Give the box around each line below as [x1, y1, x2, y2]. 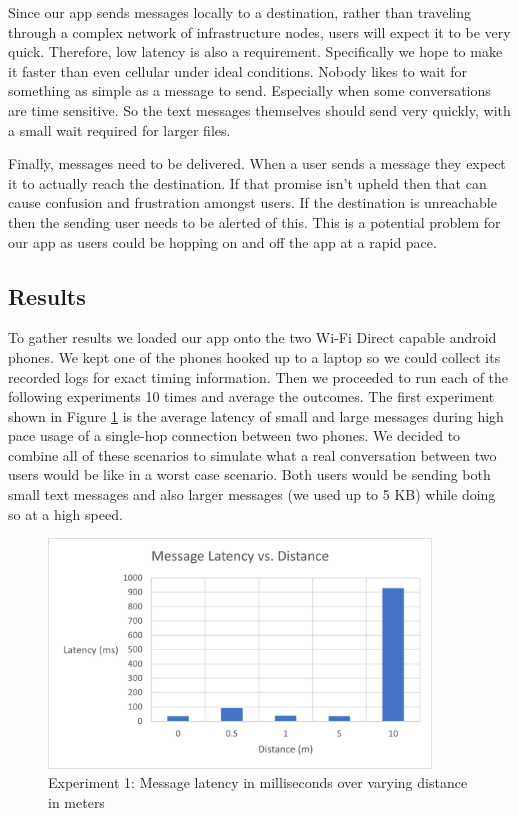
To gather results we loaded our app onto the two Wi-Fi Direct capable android [8, 327, 497, 348]
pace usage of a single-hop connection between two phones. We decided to [8, 425, 461, 446]
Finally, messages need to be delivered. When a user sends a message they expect [8, 153, 506, 174]
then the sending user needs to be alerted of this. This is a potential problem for [8, 211, 501, 232]
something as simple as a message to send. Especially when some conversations [8, 80, 491, 101]
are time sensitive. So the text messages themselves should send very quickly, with [8, 99, 511, 120]
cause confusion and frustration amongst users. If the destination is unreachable [8, 192, 497, 213]
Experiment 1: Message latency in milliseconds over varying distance [48, 772, 468, 793]
